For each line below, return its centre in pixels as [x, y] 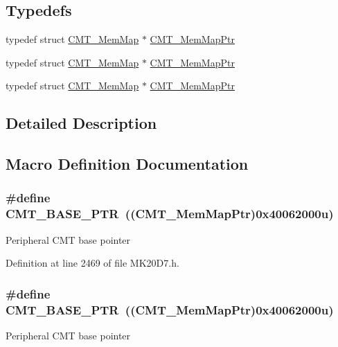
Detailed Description [81, 123]
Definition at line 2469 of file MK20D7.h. [92, 263]
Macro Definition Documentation [127, 164]
